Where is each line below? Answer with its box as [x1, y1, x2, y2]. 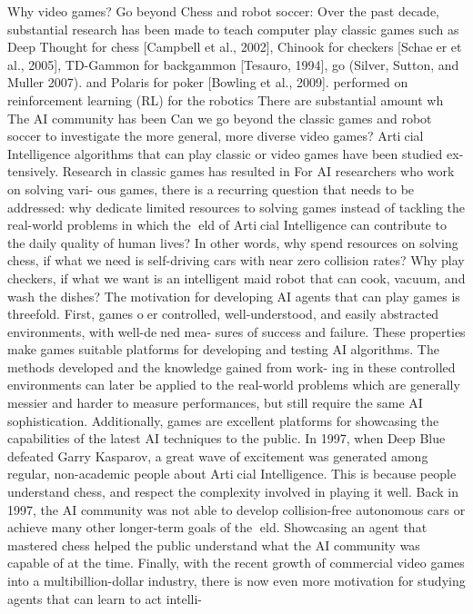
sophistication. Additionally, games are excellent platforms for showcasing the [7, 411, 439, 430]
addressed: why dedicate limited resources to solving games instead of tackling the [7, 197, 466, 216]
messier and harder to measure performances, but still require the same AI [7, 393, 423, 412]
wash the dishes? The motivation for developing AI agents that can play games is [7, 286, 460, 305]
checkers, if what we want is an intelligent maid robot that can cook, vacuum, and [7, 268, 466, 287]
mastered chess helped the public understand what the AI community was [7, 535, 420, 554]
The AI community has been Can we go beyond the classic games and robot [7, 108, 432, 127]
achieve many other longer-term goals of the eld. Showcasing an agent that [7, 518, 428, 537]
